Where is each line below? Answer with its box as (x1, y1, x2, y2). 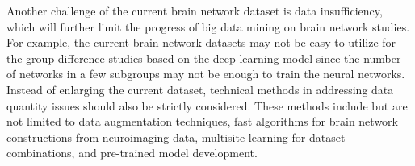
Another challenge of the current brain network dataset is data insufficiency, (6, 2, 383, 19)
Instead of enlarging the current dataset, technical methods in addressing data (6, 81, 394, 98)
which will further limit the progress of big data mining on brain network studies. (6, 18, 410, 35)
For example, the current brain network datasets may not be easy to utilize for (6, 34, 396, 51)
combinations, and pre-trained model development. (6, 144, 258, 161)
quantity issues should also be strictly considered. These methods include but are (6, 97, 408, 114)
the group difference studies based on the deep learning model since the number (6, 49, 401, 66)
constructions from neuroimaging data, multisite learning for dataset (6, 128, 346, 145)
